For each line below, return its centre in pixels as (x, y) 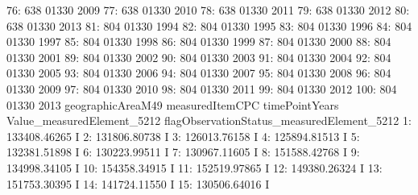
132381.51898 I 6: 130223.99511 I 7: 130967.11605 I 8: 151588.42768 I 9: (183, 152)
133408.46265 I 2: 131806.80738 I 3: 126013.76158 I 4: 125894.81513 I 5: (183, 136)
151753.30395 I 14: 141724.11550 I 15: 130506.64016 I (138, 183)
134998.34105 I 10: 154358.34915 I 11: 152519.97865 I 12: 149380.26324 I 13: (195, 167)
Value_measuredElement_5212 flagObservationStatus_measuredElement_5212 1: (209, 120)
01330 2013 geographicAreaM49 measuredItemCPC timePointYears (173, 104)
